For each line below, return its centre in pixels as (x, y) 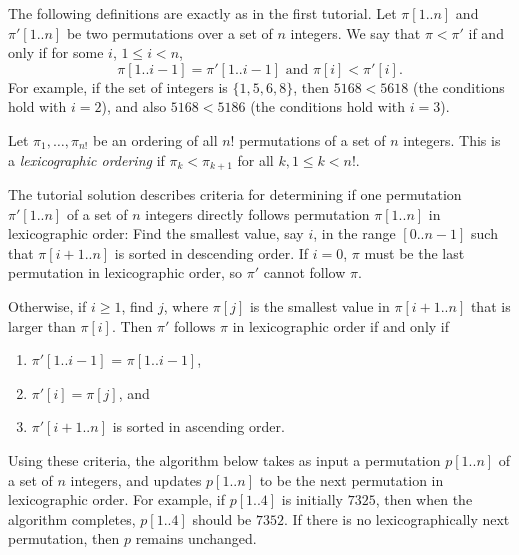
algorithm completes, (72, 518)
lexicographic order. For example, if (116, 499)
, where (186, 305)
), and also (134, 106)
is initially (312, 499)
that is (490, 305)
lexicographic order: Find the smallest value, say (156, 233)
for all (255, 159)
